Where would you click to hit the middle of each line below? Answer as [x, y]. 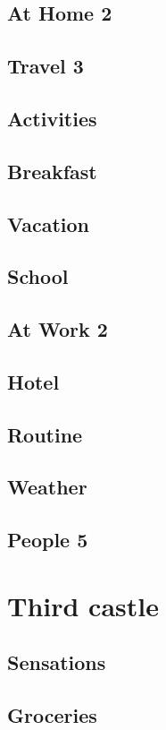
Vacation [49, 223]
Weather [47, 487]
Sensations [57, 662]
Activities [52, 118]
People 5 [48, 540]
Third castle [83, 605]
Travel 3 [46, 66]
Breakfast [52, 171]
